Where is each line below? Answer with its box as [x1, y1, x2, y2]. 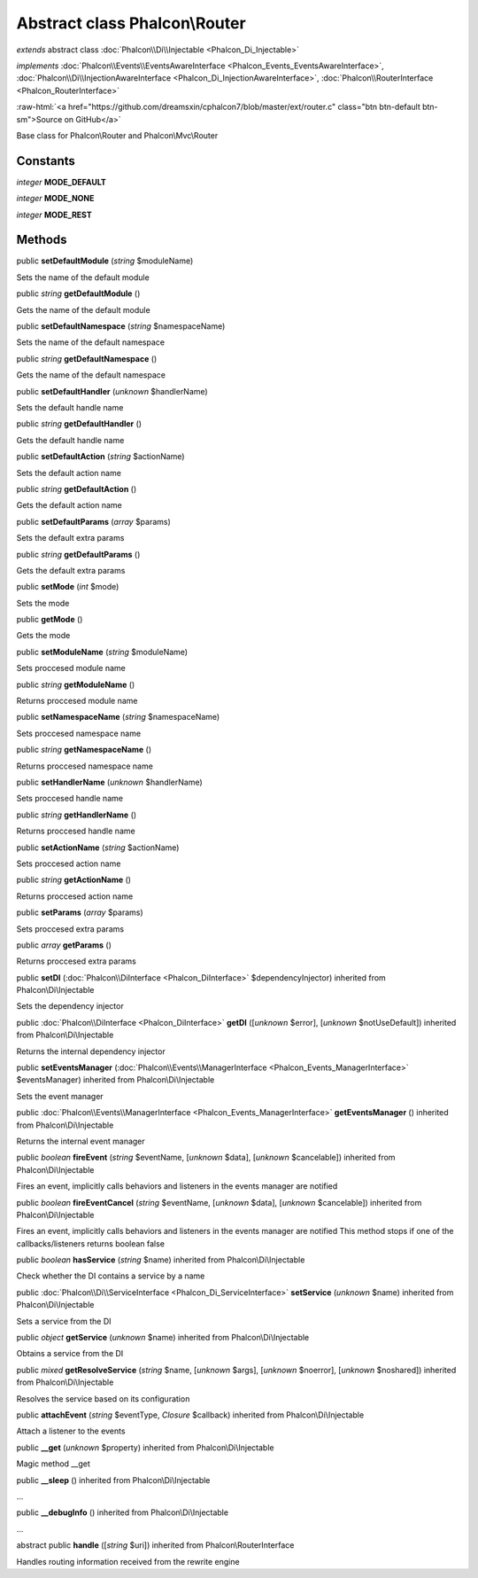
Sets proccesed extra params [16, 923, 124, 934]
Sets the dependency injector [16, 1001, 124, 1012]
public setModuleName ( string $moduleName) [16, 646, 189, 657]
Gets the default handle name [16, 434, 125, 445]
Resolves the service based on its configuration [16, 1393, 190, 1404]
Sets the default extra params [16, 533, 125, 543]
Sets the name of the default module [16, 271, 150, 283]
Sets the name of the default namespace [16, 337, 166, 348]
